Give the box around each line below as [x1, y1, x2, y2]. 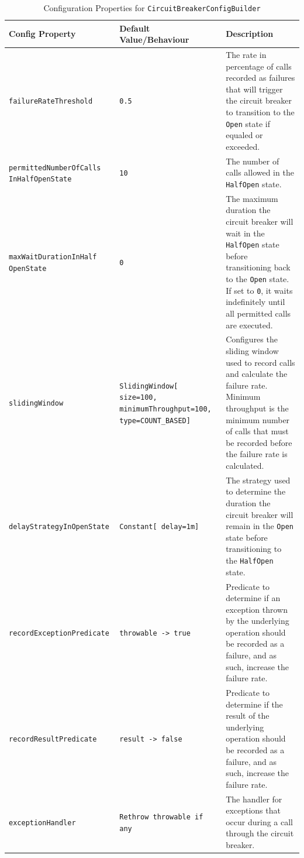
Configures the [226, 333, 278, 345]
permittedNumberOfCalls [9, 163, 101, 172]
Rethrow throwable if [119, 813, 203, 822]
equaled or [226, 129, 263, 141]
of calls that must [226, 425, 289, 437]
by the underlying [226, 615, 289, 627]
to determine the [226, 485, 286, 497]
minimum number [226, 413, 290, 425]
